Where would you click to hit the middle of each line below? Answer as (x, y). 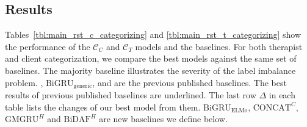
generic (83, 86)
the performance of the (48, 46)
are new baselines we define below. (163, 119)
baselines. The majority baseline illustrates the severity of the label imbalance (150, 70)
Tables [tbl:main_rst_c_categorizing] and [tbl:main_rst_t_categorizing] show (153, 34)
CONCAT (272, 108)
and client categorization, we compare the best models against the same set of (151, 58)
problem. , (24, 82)
